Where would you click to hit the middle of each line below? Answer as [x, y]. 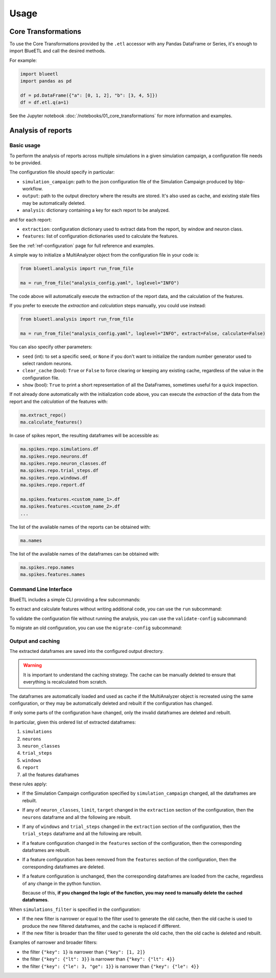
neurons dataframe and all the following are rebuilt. [77, 817]
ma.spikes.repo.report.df [53, 485]
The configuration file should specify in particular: [62, 172]
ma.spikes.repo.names [47, 567]
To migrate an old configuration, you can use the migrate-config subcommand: [96, 628]
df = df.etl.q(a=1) [44, 103]
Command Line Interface [41, 589]
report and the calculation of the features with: [59, 401]
